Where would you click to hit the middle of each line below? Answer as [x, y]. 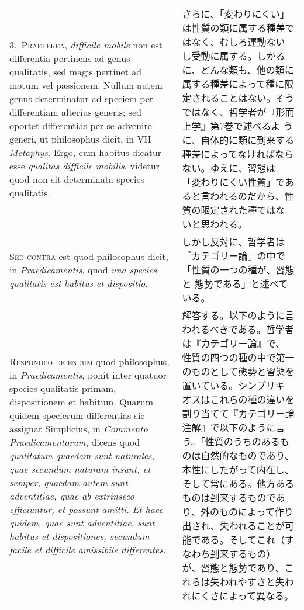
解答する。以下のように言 [238, 315]
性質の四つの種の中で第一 [238, 357]
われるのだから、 [247, 196]
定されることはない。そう [238, 98]
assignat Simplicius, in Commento [79, 428]
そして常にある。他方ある [238, 484]
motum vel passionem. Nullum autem [86, 85]
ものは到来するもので [229, 498]
